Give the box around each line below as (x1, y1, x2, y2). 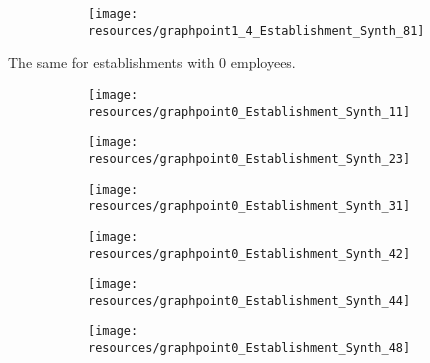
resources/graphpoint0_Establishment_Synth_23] (88, 151, 411, 166)
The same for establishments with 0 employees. (8, 52, 296, 73)
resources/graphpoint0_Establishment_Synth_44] (88, 293, 411, 308)
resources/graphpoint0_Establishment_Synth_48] (88, 341, 411, 356)
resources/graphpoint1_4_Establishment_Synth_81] (88, 23, 425, 38)
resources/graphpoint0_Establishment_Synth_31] (88, 199, 411, 214)
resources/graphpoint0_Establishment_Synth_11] (88, 104, 411, 119)
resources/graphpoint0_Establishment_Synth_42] (88, 246, 411, 261)
